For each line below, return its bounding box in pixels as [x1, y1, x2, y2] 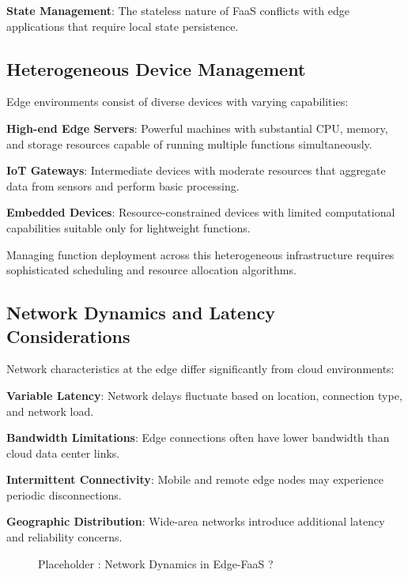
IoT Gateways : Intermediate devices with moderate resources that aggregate [6, 162, 386, 179]
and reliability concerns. [6, 529, 123, 545]
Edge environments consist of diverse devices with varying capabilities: [6, 93, 349, 110]
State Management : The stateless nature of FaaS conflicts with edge [6, 2, 350, 18]
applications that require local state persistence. [6, 17, 239, 34]
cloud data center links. [6, 444, 120, 461]
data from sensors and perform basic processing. [6, 177, 240, 194]
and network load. [6, 402, 94, 419]
